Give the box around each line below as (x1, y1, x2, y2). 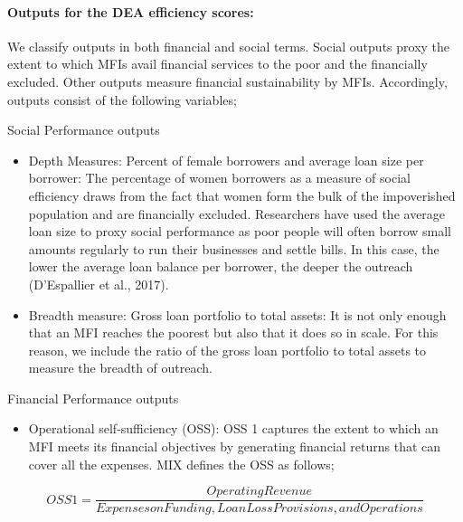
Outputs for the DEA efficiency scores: (7, 2, 254, 21)
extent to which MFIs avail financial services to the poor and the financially (7, 54, 428, 73)
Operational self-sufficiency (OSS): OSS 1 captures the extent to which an (28, 419, 439, 438)
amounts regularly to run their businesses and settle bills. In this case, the (28, 239, 439, 258)
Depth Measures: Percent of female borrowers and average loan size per (28, 150, 424, 169)
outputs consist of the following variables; (7, 90, 237, 109)
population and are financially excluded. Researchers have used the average (28, 204, 446, 223)
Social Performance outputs (7, 120, 160, 139)
